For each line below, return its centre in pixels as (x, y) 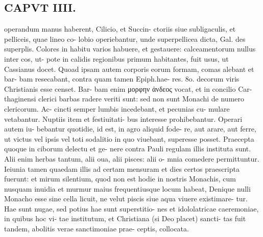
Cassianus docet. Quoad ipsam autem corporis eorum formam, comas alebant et (129, 69)
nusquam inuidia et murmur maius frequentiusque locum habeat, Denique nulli (127, 188)
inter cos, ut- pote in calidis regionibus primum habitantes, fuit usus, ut (116, 58)
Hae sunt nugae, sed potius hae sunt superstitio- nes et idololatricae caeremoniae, (131, 208)
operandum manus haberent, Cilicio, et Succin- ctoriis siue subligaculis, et (120, 29)
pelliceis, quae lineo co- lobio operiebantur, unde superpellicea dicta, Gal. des (125, 38)
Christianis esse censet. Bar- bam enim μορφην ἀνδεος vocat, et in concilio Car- (128, 88)
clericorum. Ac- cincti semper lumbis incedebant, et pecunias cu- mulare (117, 108)
